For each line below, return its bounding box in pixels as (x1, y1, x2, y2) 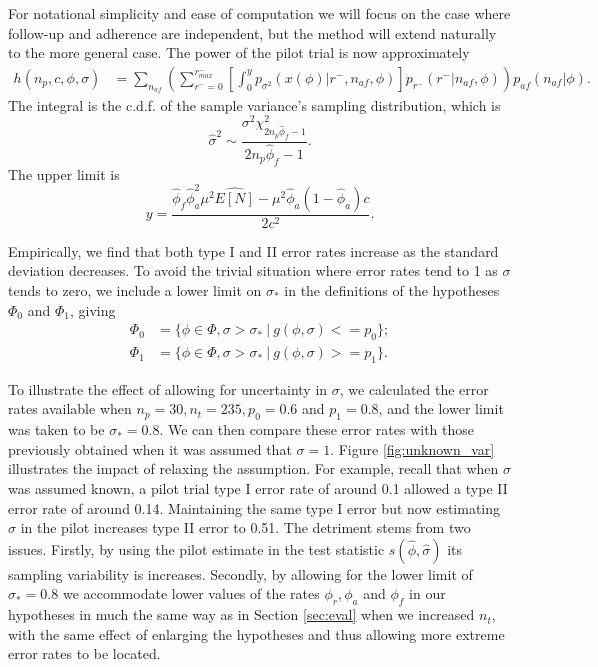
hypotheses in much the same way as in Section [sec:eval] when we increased (8, 604, 475, 625)
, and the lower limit (378, 398, 504, 419)
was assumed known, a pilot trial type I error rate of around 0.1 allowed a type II (8, 478, 508, 499)
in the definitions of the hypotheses (284, 280, 500, 301)
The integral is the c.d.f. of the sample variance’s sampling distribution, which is (8, 94, 501, 115)
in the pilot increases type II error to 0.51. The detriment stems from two (20, 517, 471, 538)
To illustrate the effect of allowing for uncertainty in (8, 378, 328, 399)
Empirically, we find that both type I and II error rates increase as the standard (8, 240, 499, 261)
